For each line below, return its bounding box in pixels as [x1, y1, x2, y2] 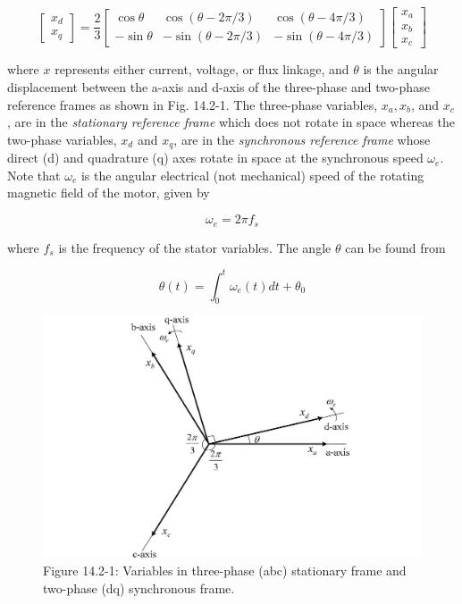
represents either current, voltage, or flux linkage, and [55, 60, 349, 79]
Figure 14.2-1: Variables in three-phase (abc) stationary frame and [43, 561, 407, 580]
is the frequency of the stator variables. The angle [58, 238, 332, 256]
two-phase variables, [7, 130, 117, 148]
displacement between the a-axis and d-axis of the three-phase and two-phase [7, 78, 430, 96]
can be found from [345, 238, 446, 256]
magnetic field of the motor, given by [7, 183, 210, 202]
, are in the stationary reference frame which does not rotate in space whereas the [7, 113, 455, 131]
